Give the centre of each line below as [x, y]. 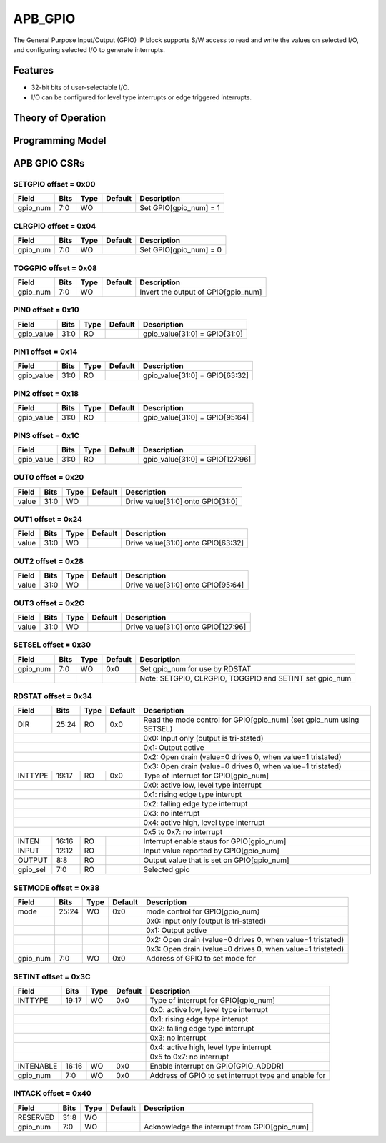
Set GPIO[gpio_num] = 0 [180, 250]
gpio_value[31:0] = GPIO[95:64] [196, 417]
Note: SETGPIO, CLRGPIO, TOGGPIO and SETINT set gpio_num [246, 678]
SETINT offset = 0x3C [52, 976]
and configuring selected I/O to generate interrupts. [89, 49]
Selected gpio [167, 870]
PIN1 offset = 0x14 [45, 352]
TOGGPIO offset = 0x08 [55, 268]
